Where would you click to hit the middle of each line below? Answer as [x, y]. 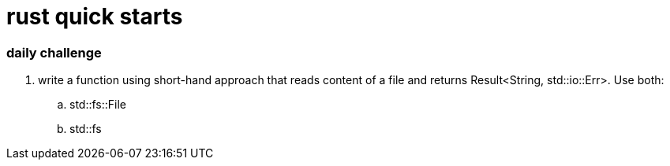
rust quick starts [95, 17]
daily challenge [54, 52]
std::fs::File [98, 105]
